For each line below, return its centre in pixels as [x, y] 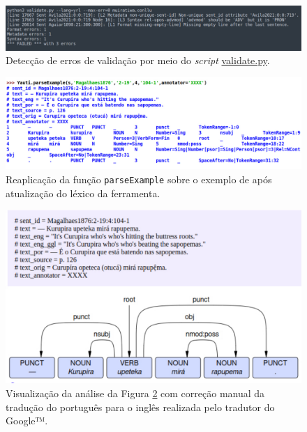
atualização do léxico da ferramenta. [83, 193]
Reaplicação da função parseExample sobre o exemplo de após [139, 179]
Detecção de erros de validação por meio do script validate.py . [138, 60]
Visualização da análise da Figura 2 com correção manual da [135, 393]
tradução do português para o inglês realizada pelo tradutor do [140, 407]
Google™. [27, 421]
